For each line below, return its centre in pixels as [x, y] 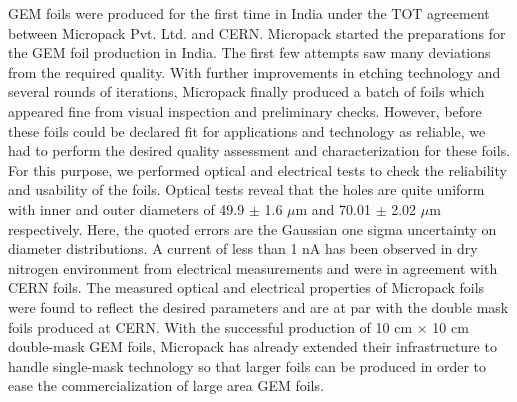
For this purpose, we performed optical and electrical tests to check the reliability [257, 169]
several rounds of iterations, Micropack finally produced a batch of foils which [246, 91]
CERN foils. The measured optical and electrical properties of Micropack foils [246, 287]
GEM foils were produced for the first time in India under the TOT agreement [249, 13]
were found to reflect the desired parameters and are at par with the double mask [258, 306]
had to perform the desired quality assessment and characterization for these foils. [259, 150]
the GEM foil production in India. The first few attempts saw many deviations [249, 52]
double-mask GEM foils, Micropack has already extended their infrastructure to [252, 346]
